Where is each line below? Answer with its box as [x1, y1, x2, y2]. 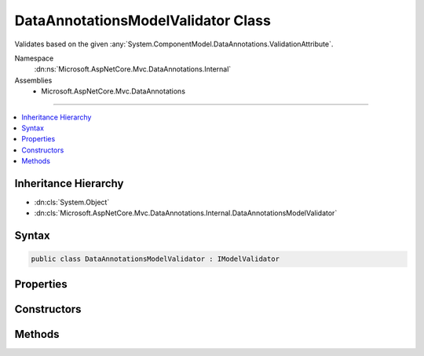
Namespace [14, 53, 54, 63]
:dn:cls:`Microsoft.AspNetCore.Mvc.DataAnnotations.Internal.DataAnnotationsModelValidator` [34, 208, 338, 218]
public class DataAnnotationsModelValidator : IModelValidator [31, 255, 280, 263]
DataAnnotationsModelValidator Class [14, 12, 271, 29]
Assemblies [14, 75, 53, 85]
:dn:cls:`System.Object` [34, 197, 110, 207]
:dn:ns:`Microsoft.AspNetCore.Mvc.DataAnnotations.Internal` [34, 64, 232, 74]
